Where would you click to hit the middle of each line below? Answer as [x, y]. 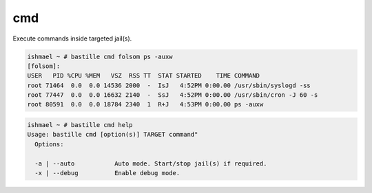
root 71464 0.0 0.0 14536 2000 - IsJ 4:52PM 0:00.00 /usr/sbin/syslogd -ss [169, 85]
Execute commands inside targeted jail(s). [72, 38]
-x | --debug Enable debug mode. [107, 173]
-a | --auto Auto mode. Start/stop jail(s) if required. [151, 163]
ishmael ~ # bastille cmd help [80, 125]
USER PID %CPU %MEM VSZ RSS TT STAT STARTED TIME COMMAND [144, 76]
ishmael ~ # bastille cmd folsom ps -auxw [100, 56]
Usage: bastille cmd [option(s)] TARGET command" [113, 135]
